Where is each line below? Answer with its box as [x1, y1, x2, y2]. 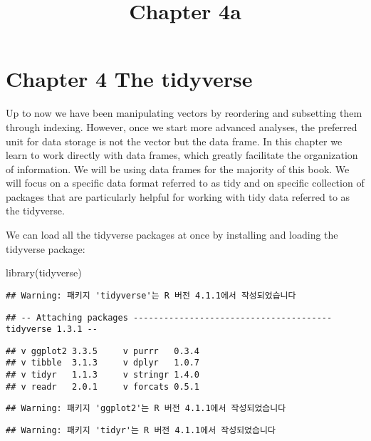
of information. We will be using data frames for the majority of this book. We [6, 161, 350, 176]
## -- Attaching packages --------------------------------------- [6, 312, 333, 323]
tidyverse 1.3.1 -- [6, 324, 98, 335]
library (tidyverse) [6, 265, 82, 280]
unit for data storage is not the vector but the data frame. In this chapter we [6, 133, 343, 148]
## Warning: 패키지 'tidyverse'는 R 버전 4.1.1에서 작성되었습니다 [6, 290, 296, 301]
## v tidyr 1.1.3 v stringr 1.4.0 [6, 370, 200, 380]
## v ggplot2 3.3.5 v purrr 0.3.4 [6, 346, 200, 356]
